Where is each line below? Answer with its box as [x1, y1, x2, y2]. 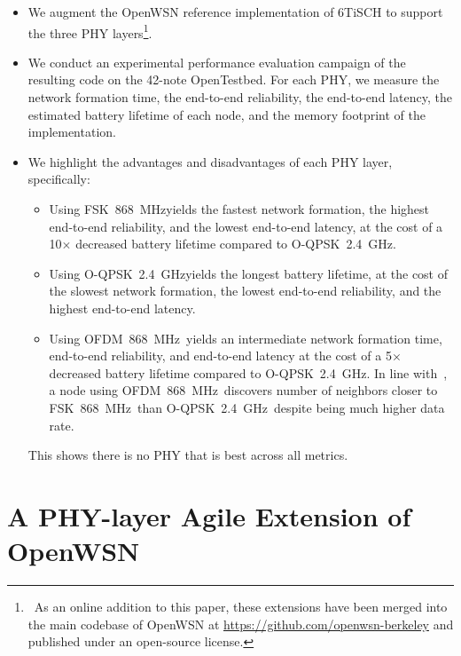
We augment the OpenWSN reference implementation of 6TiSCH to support [27, 3, 443, 20]
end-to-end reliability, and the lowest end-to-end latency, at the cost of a [49, 217, 443, 235]
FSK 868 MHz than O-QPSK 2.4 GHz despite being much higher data [49, 398, 445, 416]
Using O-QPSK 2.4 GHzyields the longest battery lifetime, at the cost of [49, 264, 449, 282]
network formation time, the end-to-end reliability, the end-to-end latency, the [27, 88, 452, 107]
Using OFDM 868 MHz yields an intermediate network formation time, [49, 328, 442, 347]
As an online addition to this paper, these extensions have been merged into [34, 597, 448, 616]
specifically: [27, 170, 90, 188]
